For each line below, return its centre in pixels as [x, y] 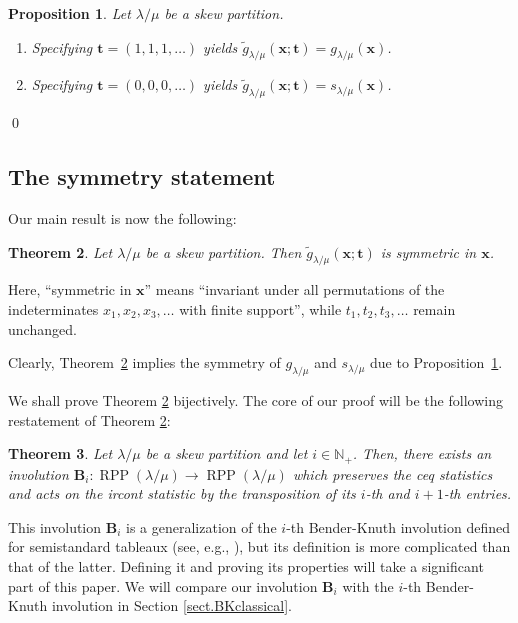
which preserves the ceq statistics [392, 473]
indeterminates [53, 308]
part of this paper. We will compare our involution [163, 585]
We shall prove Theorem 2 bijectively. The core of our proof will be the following [255, 399]
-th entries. [477, 493]
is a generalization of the [201, 526]
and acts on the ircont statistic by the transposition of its [182, 493]
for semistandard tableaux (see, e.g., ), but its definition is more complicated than [259, 546]
